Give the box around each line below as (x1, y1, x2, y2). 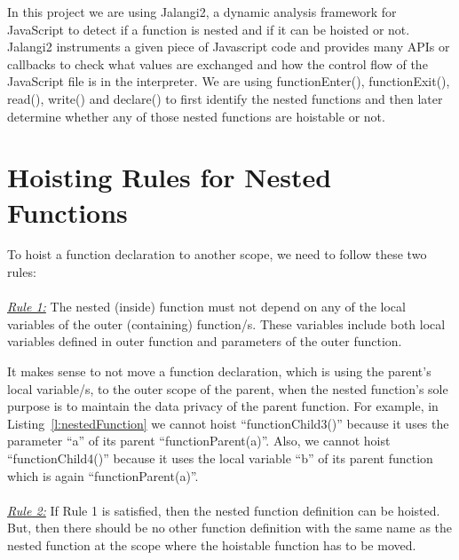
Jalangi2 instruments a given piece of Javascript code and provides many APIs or (7, 37, 450, 56)
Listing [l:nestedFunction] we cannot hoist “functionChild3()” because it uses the (7, 414, 449, 432)
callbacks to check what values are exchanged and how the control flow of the (7, 54, 428, 73)
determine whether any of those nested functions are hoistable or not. (7, 106, 385, 125)
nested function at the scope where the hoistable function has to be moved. (7, 535, 416, 554)
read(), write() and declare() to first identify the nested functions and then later (7, 89, 443, 107)
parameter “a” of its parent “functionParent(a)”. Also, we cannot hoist (7, 431, 391, 450)
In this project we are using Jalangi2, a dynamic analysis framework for (7, 3, 397, 20)
